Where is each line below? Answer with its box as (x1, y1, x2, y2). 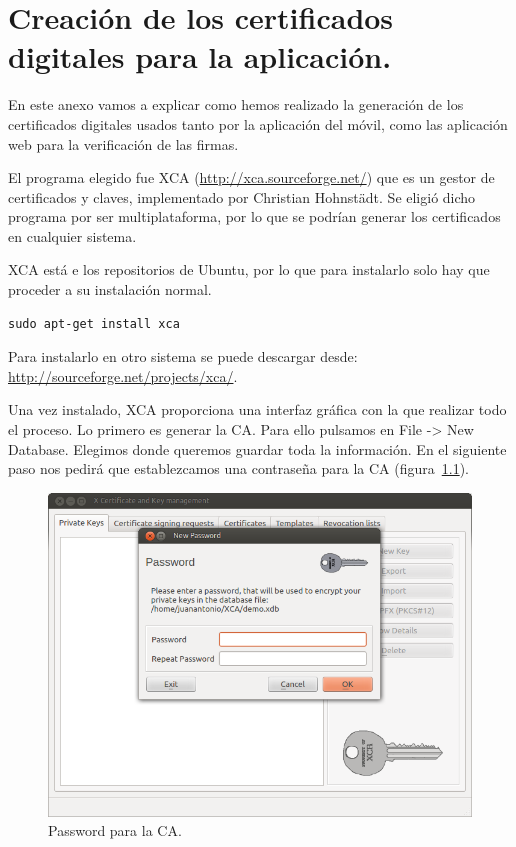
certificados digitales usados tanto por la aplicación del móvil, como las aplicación (8, 113, 508, 134)
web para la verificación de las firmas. (8, 133, 239, 154)
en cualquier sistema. (8, 225, 137, 246)
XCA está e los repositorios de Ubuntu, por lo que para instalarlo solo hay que (8, 259, 490, 280)
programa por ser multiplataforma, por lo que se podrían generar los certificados (8, 206, 501, 227)
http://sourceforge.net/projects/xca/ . (8, 365, 238, 386)
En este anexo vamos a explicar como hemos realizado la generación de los (8, 94, 464, 115)
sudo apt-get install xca (8, 316, 180, 331)
